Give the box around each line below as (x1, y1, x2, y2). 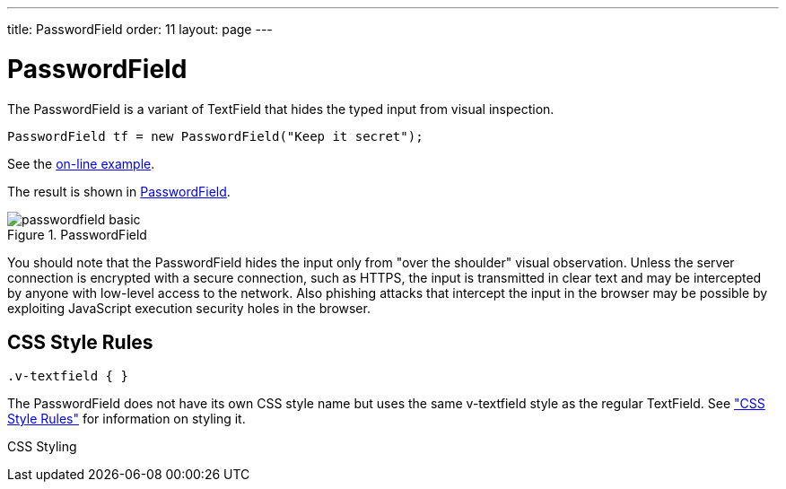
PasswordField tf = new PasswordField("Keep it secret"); (7, 128, 424, 144)
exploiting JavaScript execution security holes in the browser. (7, 300, 371, 316)
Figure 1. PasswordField (7, 226, 147, 242)
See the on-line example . (7, 155, 155, 171)
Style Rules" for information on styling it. (7, 411, 246, 427)
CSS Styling (7, 439, 77, 455)
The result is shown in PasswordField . (7, 183, 231, 199)
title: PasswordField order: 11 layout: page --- (7, 22, 273, 37)
